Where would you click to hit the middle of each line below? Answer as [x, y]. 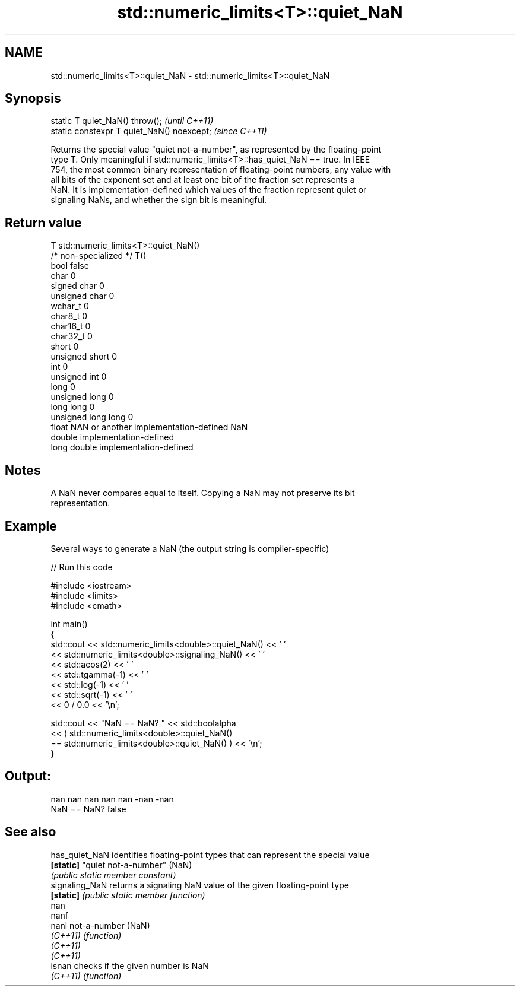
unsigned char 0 [83, 296]
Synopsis [33, 99]
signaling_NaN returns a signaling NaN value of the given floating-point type [200, 885]
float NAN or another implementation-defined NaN [149, 427]
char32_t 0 [72, 336]
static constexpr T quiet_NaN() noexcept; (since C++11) [159, 131]
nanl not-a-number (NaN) [100, 925]
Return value [43, 223]
